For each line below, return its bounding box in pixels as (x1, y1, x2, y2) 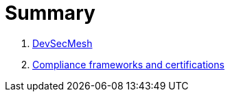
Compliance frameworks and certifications (32, 58, 225, 70)
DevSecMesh (32, 37, 93, 49)
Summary (5, 1, 95, 25)
